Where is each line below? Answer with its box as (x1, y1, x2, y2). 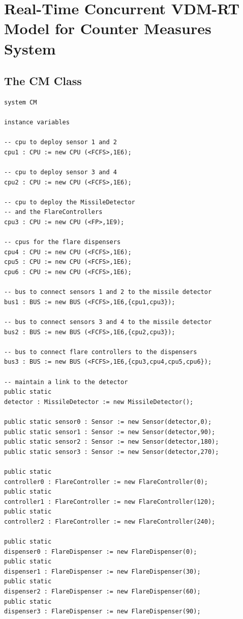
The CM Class (4, 73, 82, 89)
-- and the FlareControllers (4, 208, 103, 216)
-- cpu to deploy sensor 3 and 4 (4, 169, 117, 176)
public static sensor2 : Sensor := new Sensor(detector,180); (4, 438, 219, 446)
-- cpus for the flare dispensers (4, 238, 121, 246)
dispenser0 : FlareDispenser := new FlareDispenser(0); (4, 548, 197, 555)
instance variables (4, 119, 70, 126)
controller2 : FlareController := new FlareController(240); (4, 518, 216, 525)
